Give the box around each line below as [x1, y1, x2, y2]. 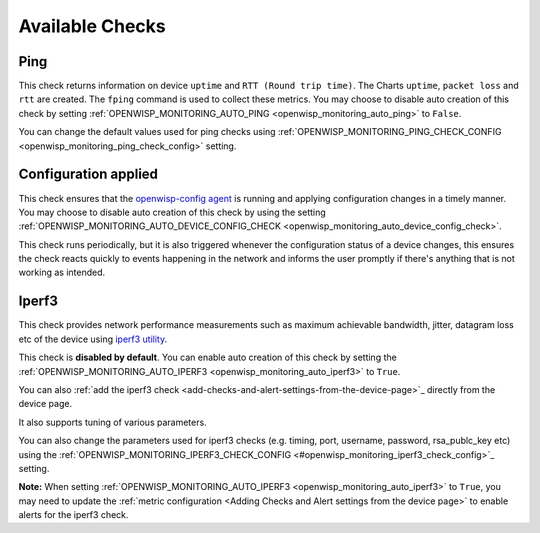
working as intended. [18, 266, 106, 279]
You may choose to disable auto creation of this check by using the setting [18, 206, 327, 218]
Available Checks [18, 15, 166, 37]
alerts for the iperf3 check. [18, 509, 129, 521]
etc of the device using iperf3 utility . [18, 333, 168, 345]
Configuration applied [18, 166, 159, 183]
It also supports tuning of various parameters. [18, 416, 207, 428]
